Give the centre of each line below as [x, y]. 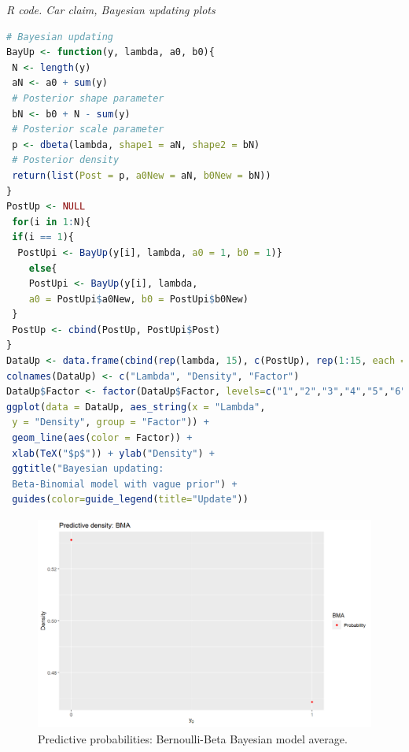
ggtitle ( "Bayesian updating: [88, 469]
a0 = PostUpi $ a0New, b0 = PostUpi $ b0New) [138, 299]
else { [43, 268]
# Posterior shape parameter [88, 98]
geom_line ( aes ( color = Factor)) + [102, 438]
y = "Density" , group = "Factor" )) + [111, 422]
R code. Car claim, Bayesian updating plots [111, 9]
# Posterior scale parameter [88, 130]
